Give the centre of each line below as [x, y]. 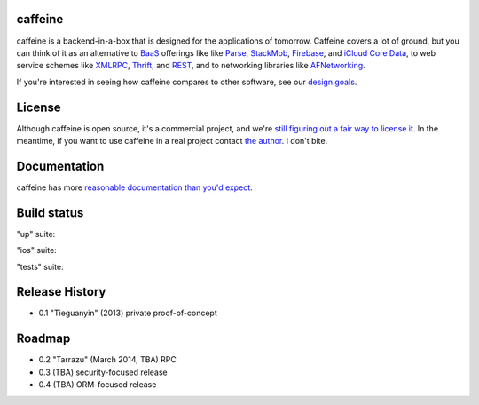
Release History [61, 292]
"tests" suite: [40, 266]
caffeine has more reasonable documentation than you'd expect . [134, 187]
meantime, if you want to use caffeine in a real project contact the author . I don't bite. [172, 140]
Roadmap [43, 339]
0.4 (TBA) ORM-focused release [98, 385]
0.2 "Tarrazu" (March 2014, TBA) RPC [108, 360]
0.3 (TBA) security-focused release [103, 372]
